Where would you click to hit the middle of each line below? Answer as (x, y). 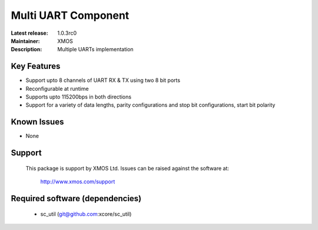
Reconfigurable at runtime (57, 88)
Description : (26, 50)
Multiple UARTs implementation (95, 50)
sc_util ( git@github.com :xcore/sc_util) (86, 214)
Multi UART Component (70, 15)
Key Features (36, 66)
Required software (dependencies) (76, 198)
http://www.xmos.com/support (78, 182)
